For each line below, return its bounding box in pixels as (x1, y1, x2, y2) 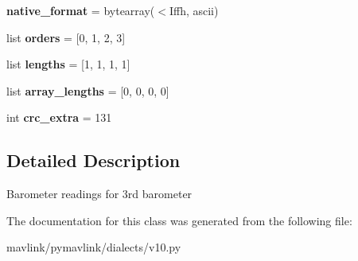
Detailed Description (6, 148, 181, 173)
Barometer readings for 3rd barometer (6, 185, 193, 202)
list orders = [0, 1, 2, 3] (6, 29, 126, 45)
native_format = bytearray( (6, 2, 155, 18)
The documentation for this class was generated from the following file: (6, 212, 352, 228)
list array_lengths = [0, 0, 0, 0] (6, 82, 169, 99)
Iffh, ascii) (169, 2, 219, 18)
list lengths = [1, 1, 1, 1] (6, 56, 130, 72)
